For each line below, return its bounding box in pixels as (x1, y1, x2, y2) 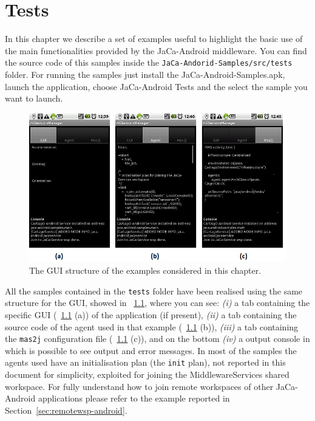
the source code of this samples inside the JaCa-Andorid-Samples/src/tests (5, 56, 293, 69)
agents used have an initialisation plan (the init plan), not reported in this (5, 356, 286, 369)
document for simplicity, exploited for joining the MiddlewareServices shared (5, 368, 290, 381)
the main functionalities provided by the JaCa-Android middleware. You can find (5, 44, 307, 57)
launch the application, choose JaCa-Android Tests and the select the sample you (5, 80, 308, 92)
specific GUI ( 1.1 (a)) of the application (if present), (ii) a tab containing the (5, 308, 297, 321)
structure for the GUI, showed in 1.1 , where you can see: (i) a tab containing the (5, 296, 310, 309)
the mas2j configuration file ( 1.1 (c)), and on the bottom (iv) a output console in (5, 332, 310, 345)
